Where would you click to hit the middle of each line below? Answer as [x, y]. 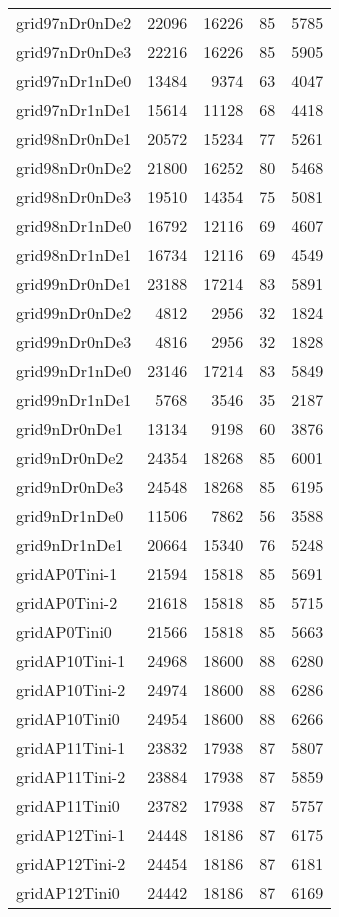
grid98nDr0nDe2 [74, 167]
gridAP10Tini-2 [71, 689]
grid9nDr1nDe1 [70, 544]
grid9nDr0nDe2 [70, 457]
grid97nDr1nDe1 [74, 109]
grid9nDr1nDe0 [70, 515]
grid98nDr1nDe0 [74, 225]
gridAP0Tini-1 [67, 573]
